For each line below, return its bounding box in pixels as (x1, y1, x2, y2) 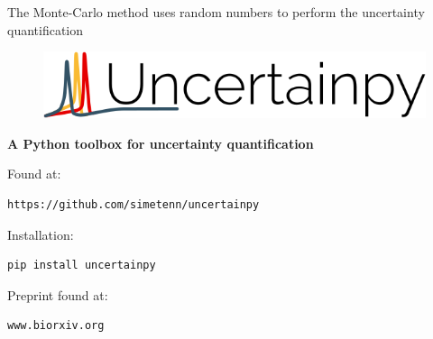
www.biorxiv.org (7, 319, 105, 333)
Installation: (7, 224, 74, 243)
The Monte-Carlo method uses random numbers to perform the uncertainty (7, 3, 425, 21)
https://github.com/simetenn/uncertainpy (7, 198, 260, 212)
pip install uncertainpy (7, 259, 156, 272)
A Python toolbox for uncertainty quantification (7, 133, 314, 152)
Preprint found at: (7, 285, 108, 304)
